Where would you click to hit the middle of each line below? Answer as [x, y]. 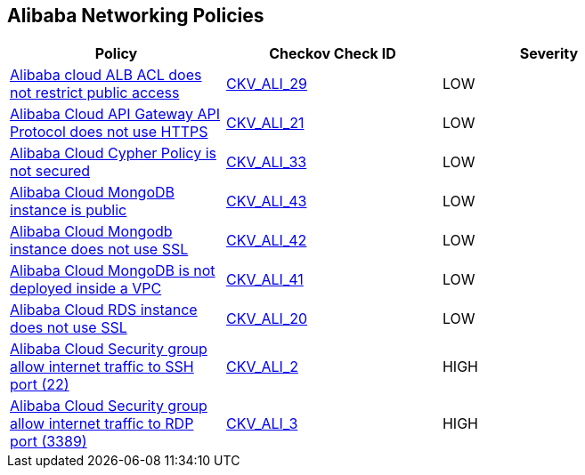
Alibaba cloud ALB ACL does [106, 75]
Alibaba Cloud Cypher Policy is [113, 153]
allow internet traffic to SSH [102, 367]
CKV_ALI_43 [266, 201]
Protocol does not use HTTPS [109, 132]
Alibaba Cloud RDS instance [104, 310]
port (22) [40, 385]
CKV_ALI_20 [267, 319]
